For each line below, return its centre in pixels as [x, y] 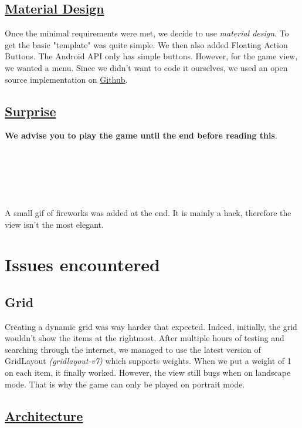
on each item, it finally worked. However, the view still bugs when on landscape [148, 373]
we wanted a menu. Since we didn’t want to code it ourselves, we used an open [146, 67]
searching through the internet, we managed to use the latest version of [133, 349]
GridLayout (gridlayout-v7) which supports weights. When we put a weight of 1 [148, 361]
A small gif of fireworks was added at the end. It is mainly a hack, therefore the [148, 212]
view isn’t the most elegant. [54, 224]
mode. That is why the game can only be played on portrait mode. [125, 384]
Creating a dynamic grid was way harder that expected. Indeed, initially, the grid [151, 326]
